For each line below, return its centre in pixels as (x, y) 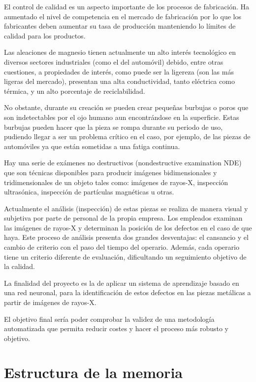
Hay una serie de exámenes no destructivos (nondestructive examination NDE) (123, 163)
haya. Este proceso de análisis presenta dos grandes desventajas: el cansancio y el (126, 237)
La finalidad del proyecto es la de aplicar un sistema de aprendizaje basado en (122, 283)
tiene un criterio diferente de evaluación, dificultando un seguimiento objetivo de (125, 256)
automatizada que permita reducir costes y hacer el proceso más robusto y (116, 328)
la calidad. (20, 266)
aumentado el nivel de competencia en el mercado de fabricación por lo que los (123, 16)
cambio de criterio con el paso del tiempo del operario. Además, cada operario (122, 247)
